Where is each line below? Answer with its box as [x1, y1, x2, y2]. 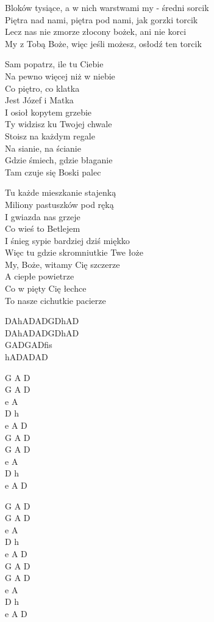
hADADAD [5, 350, 48, 363]
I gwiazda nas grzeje [5, 210, 80, 223]
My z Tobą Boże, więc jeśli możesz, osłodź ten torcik [5, 37, 202, 50]
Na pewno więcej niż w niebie [5, 69, 115, 82]
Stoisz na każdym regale [5, 129, 95, 142]
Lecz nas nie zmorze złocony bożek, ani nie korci [5, 25, 187, 38]
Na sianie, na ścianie [5, 141, 81, 154]
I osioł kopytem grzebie [5, 105, 92, 118]
